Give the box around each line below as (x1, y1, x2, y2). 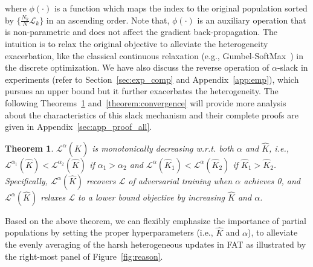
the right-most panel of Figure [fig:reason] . (5, 249, 163, 262)
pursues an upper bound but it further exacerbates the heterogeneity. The (5, 85, 279, 97)
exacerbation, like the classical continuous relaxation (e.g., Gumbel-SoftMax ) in (5, 49, 303, 62)
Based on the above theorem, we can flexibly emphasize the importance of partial (5, 214, 306, 227)
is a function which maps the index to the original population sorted (54, 2, 308, 14)
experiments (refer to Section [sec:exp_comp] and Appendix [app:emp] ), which (5, 72, 299, 85)
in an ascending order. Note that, (46, 13, 170, 26)
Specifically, (5, 174, 48, 187)
